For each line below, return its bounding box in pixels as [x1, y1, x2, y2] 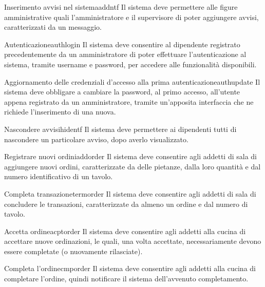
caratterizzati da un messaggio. [4, 22, 102, 32]
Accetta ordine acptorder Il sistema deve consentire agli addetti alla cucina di [4, 225, 246, 236]
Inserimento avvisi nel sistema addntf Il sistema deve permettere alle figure [4, 2, 238, 12]
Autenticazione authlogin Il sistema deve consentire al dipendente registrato [4, 39, 240, 49]
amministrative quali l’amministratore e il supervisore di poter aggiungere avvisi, [4, 11, 259, 22]
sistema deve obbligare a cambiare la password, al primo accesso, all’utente [4, 86, 240, 97]
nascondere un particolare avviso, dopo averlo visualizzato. [4, 133, 188, 144]
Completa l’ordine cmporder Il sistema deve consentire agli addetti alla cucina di [4, 263, 256, 274]
